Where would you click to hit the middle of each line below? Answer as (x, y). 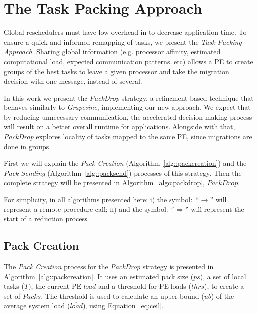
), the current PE (55, 286)
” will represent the (215, 209)
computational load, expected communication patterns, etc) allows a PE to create (128, 61)
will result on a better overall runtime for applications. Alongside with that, (120, 127)
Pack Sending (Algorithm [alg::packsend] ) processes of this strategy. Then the (123, 172)
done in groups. (28, 146)
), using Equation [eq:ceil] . (123, 305)
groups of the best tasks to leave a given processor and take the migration (117, 71)
